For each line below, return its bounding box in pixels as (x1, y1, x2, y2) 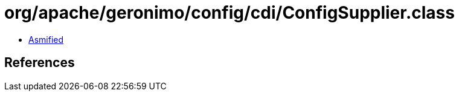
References (4, 55, 75, 71)
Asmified (28, 34, 64, 45)
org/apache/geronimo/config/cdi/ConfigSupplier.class (4, 2, 455, 23)
